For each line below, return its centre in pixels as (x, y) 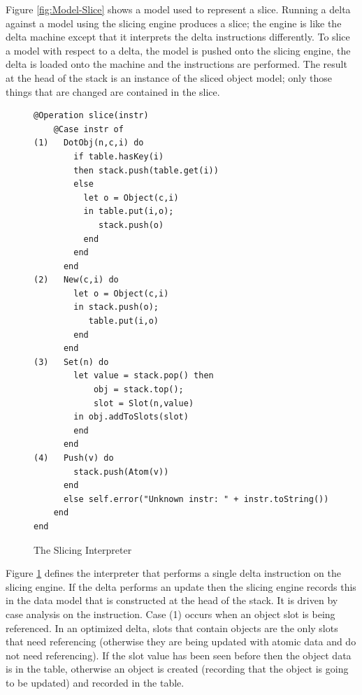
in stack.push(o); (116, 307)
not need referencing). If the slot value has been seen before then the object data (179, 655)
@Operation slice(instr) (91, 116)
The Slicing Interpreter (83, 549)
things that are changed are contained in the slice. (113, 91)
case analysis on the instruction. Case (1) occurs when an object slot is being (171, 614)
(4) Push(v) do (74, 458)
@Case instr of (88, 129)
